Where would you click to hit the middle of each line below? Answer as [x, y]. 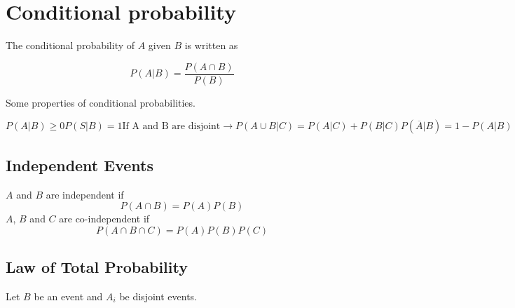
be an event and [68, 296]
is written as [211, 45]
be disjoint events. [158, 296]
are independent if [85, 194]
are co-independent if [104, 219]
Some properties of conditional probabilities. [101, 102]
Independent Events [80, 165]
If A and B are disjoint [171, 127]
